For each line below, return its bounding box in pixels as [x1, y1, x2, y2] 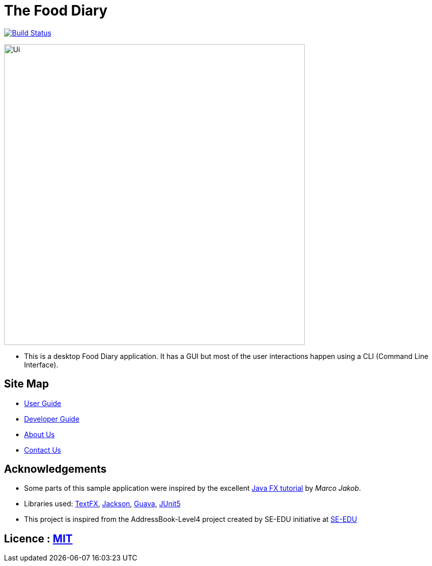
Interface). [24, 360, 59, 369]
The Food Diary [4, 2, 108, 19]
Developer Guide [24, 414, 80, 423]
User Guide [24, 399, 62, 408]
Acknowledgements [4, 463, 107, 476]
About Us [24, 430, 55, 439]
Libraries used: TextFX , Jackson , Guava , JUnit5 [24, 499, 181, 508]
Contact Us [24, 445, 61, 454]
